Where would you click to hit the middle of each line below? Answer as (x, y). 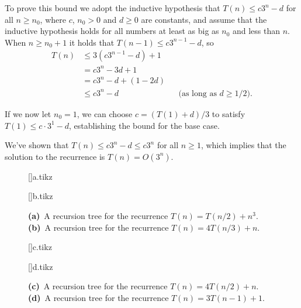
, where (53, 19)
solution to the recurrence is (55, 156)
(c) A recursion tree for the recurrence (98, 286)
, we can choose (105, 114)
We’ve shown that (37, 145)
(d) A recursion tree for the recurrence (98, 297)
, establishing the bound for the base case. (144, 125)
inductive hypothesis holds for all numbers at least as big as (112, 31)
